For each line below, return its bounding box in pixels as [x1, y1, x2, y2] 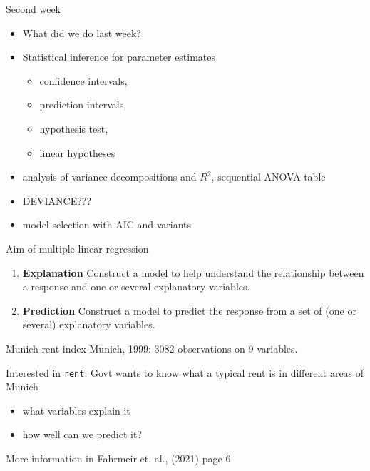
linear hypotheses [39, 145, 115, 160]
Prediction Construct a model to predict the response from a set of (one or [22, 303, 356, 318]
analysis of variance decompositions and [22, 169, 197, 184]
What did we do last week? [22, 25, 141, 40]
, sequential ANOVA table [211, 169, 326, 184]
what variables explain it [22, 402, 130, 417]
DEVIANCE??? [22, 193, 92, 208]
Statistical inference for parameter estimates [22, 49, 216, 64]
